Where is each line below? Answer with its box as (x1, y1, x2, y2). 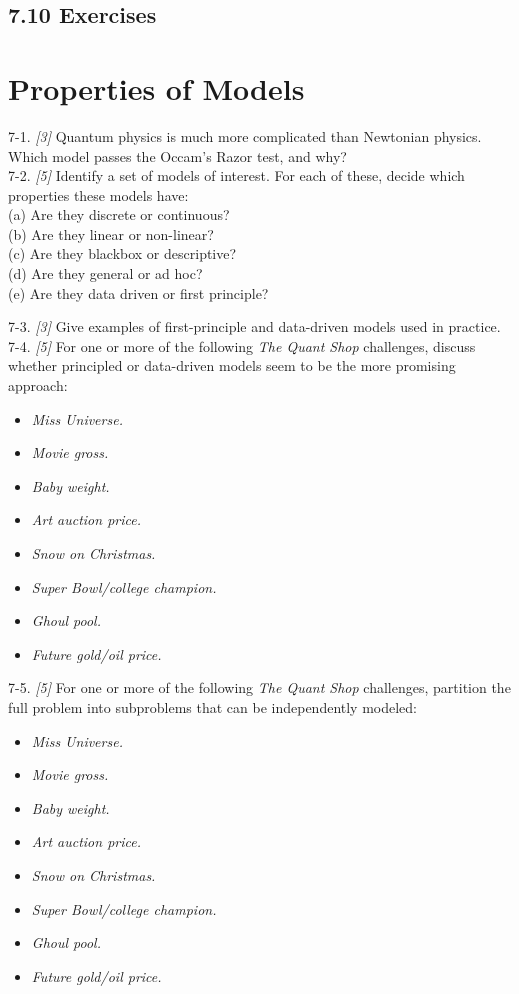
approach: (8, 375, 68, 396)
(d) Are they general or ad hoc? (8, 263, 203, 284)
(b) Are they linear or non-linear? (8, 223, 214, 244)
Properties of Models (8, 67, 305, 108)
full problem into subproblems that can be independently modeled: (8, 696, 418, 717)
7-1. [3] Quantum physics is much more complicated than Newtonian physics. (8, 125, 482, 146)
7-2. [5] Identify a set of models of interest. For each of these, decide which (8, 165, 465, 186)
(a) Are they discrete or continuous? (8, 204, 230, 225)
